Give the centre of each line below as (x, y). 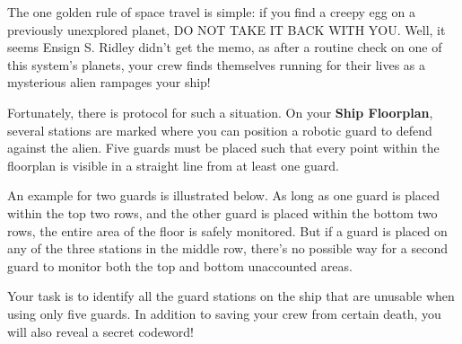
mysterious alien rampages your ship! (109, 82)
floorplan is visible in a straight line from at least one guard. (173, 165)
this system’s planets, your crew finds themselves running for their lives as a (217, 64)
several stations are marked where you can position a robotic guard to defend (220, 130)
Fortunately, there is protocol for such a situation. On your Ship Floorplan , (220, 112)
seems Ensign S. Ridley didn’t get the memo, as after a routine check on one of (225, 47)
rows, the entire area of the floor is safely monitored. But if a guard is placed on (227, 230)
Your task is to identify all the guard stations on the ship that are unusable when (231, 296)
